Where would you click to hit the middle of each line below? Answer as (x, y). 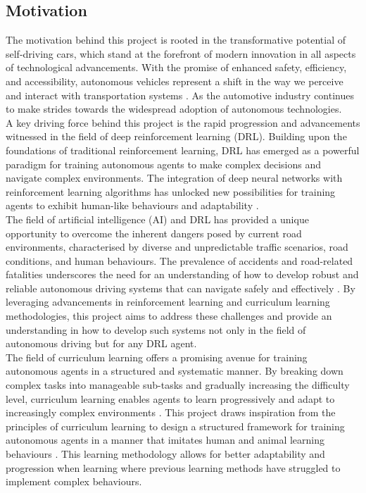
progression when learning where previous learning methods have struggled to (173, 467)
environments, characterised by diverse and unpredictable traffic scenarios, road (177, 247)
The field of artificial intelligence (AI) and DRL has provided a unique (157, 219)
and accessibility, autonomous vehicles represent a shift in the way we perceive (175, 81)
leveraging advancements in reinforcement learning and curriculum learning (168, 302)
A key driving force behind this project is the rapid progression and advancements (183, 122)
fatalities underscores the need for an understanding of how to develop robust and (182, 274)
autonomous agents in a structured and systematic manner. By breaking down (175, 371)
